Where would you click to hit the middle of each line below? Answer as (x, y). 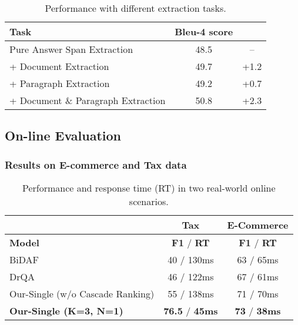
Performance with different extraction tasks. (135, 8)
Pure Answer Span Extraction (71, 49)
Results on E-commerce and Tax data (96, 164)
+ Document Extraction (59, 66)
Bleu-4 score (204, 31)
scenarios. (149, 201)
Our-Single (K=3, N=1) (66, 311)
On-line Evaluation (63, 135)
